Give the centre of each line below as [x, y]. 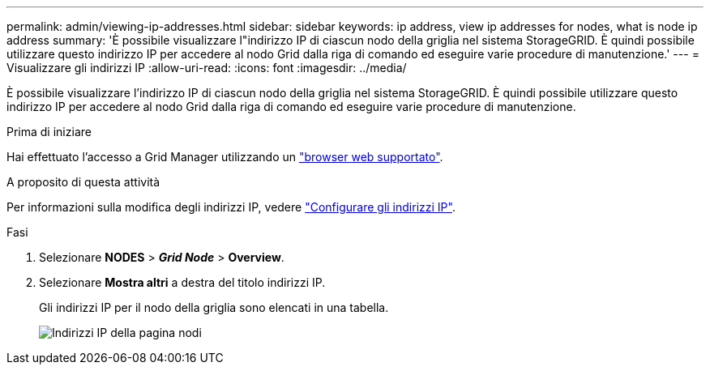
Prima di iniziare [49, 132]
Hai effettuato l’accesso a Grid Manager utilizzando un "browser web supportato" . [225, 157]
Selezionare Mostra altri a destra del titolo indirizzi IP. [182, 282]
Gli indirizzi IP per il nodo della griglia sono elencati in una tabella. [214, 307]
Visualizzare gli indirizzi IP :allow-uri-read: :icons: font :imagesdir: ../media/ [207, 68]
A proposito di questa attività [83, 182]
